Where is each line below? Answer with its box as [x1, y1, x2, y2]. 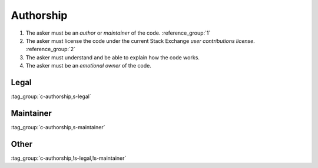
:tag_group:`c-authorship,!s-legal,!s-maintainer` [11, 154, 127, 162]
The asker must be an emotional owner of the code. [25, 62, 151, 69]
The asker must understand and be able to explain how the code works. [25, 53, 200, 61]
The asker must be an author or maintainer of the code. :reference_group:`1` [25, 29, 211, 36]
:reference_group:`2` [25, 46, 76, 53]
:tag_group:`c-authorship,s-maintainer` [11, 123, 105, 130]
